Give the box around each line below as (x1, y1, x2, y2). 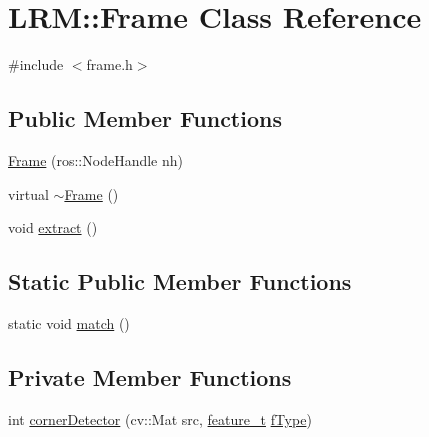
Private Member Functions (8, 361, 292, 392)
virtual (8, 183, 49, 204)
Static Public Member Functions (8, 266, 352, 297)
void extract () (8, 217, 98, 238)
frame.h (86, 54, 133, 75)
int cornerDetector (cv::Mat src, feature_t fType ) (8, 408, 312, 429)
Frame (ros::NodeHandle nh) (8, 149, 183, 170)
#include (8, 54, 64, 75)
